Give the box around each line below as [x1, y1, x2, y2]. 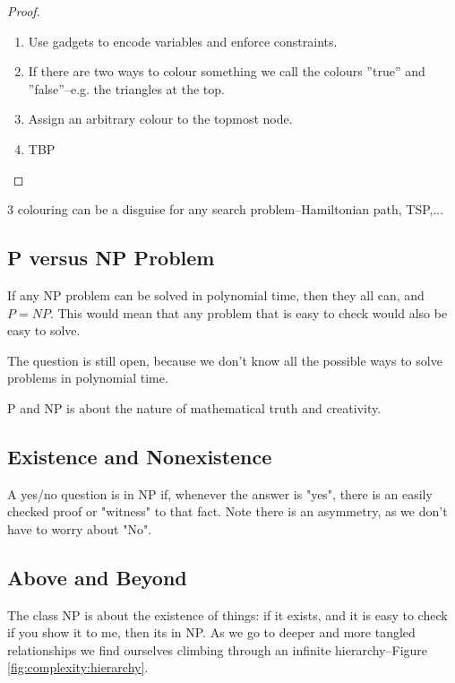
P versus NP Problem [7, 244, 215, 272]
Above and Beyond [7, 563, 187, 591]
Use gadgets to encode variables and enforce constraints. [28, 31, 338, 50]
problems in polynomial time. [7, 368, 168, 387]
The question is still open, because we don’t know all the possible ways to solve [7, 350, 442, 369]
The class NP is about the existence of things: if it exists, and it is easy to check [7, 605, 448, 624]
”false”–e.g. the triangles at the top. [28, 79, 225, 98]
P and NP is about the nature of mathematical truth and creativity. [7, 398, 382, 417]
